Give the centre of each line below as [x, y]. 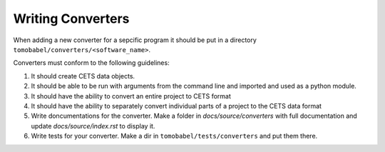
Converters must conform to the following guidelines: [92, 63]
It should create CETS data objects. [83, 76]
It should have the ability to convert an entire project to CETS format [131, 96]
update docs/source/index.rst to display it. [93, 126]
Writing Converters [71, 19]
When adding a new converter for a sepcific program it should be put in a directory [135, 40]
